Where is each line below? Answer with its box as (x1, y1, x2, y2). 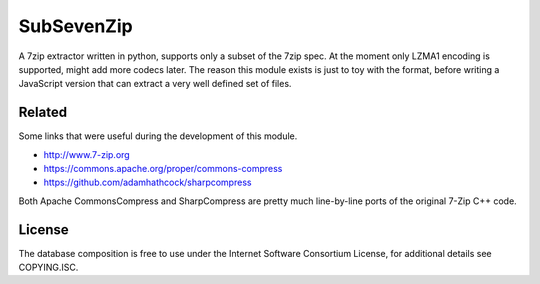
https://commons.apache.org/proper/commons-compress (43, 163, 283, 175)
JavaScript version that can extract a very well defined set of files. (18, 78, 292, 90)
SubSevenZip (18, 15, 134, 37)
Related (18, 104, 68, 121)
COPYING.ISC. (18, 261, 79, 274)
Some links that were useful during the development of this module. (18, 130, 298, 142)
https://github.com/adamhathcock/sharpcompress (43, 176, 252, 189)
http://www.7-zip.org (43, 148, 130, 160)
